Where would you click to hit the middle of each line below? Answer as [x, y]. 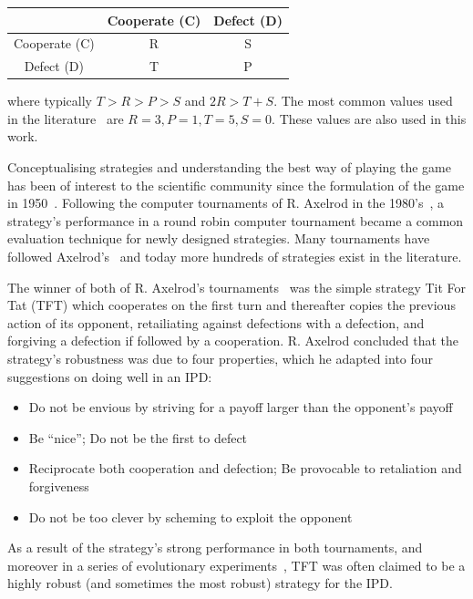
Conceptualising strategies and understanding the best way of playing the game [229, 167]
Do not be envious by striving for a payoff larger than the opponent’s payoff [241, 407]
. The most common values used [363, 101]
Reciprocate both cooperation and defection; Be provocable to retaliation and [245, 468]
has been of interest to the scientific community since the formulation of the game [236, 185]
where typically [50, 101]
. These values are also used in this [369, 118]
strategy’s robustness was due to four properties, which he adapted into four [221, 358]
